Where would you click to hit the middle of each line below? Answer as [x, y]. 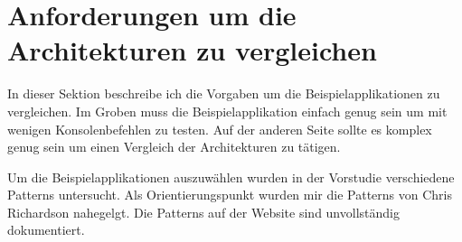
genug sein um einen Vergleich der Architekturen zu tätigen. [174, 147]
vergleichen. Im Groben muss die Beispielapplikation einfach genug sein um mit [227, 111]
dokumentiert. [46, 230]
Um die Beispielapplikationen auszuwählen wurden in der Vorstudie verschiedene [231, 177]
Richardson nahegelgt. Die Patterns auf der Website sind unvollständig [203, 212]
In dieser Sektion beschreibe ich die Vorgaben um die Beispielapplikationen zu [224, 93]
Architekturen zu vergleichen [192, 50]
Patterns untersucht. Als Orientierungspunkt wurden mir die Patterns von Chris [230, 195]
